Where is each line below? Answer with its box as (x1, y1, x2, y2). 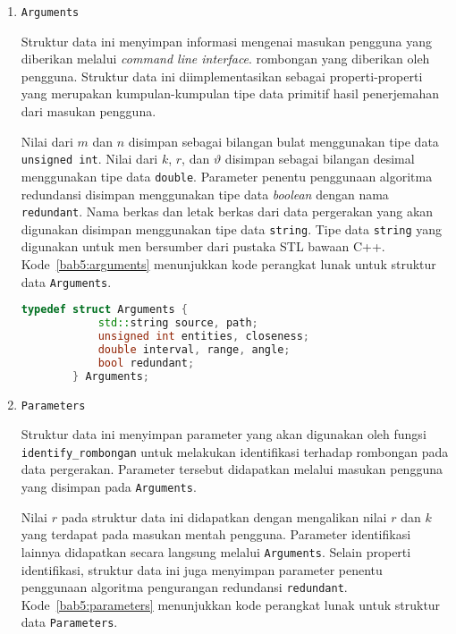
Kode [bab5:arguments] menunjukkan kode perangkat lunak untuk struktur (21, 255, 436, 274)
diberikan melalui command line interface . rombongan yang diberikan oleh (21, 49, 430, 68)
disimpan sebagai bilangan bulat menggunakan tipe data (128, 131, 439, 150)
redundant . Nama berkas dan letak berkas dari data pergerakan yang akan (21, 202, 434, 221)
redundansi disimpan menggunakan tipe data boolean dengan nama (21, 184, 389, 203)
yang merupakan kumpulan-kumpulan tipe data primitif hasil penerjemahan (21, 84, 440, 103)
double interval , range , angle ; (97, 342, 291, 356)
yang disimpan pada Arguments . (21, 478, 197, 496)
